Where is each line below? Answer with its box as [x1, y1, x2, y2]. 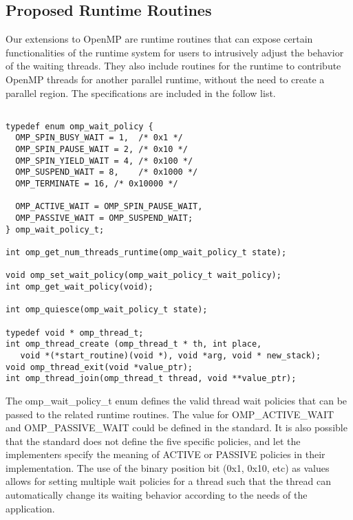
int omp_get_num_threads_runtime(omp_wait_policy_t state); [6, 248, 287, 258]
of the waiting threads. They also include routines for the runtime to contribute [6, 58, 341, 73]
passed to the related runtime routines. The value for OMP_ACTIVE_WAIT [6, 407, 334, 421]
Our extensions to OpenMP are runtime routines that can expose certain [6, 32, 313, 46]
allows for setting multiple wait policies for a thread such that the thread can [6, 474, 331, 488]
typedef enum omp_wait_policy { [6, 121, 153, 131]
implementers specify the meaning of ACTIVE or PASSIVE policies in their [6, 447, 325, 462]
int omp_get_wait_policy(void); [6, 282, 153, 292]
